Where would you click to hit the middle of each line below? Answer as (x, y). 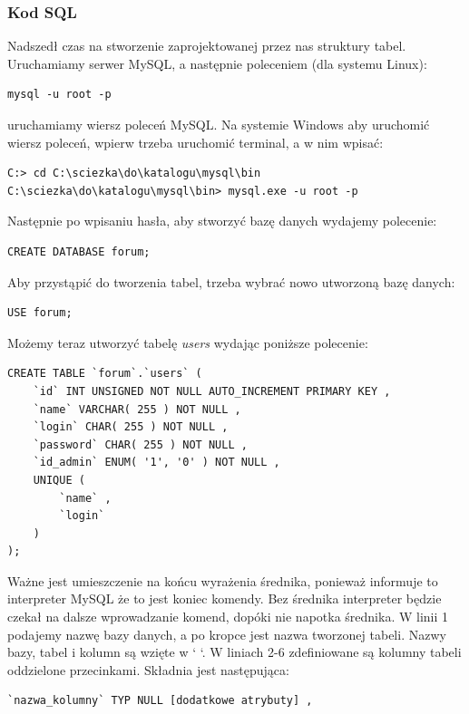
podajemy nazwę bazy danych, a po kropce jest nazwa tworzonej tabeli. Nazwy (227, 634)
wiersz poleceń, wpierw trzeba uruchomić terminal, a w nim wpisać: (195, 142)
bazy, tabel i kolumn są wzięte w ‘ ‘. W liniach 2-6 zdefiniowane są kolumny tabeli (234, 652)
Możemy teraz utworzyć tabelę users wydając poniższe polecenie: (188, 342)
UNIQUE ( (59, 480)
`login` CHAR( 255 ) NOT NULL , (131, 427)
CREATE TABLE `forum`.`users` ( (105, 374)
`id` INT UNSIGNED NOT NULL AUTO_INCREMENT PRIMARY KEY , (212, 391)
